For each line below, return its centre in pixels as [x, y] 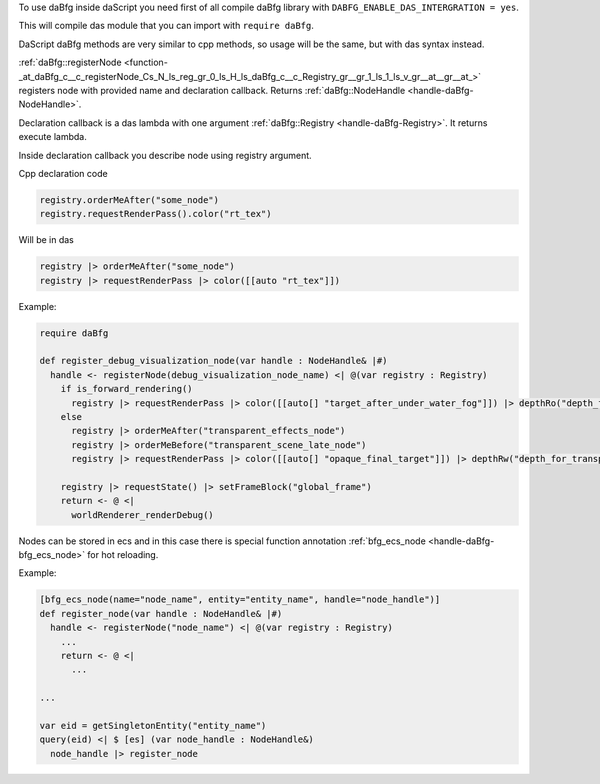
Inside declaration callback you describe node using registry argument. [165, 155]
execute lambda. [52, 137]
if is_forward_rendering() [127, 389]
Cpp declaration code [63, 173]
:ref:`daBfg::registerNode [70, 62]
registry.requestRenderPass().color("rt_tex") [155, 214]
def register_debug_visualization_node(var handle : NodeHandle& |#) [213, 361]
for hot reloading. [122, 555]
